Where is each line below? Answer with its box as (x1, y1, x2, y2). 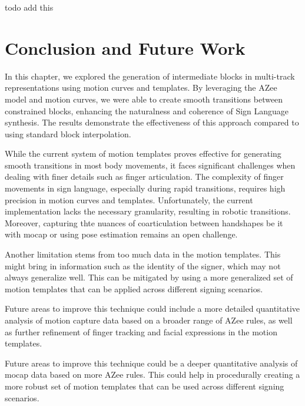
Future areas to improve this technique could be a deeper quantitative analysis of (5, 357, 298, 369)
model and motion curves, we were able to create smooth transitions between (5, 93, 283, 105)
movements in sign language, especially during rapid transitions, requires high (5, 182, 286, 194)
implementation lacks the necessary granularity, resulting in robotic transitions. (5, 205, 291, 217)
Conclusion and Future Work (5, 35, 246, 60)
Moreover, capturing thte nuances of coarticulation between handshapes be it (5, 216, 283, 229)
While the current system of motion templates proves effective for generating (5, 147, 281, 160)
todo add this (5, 1, 54, 13)
